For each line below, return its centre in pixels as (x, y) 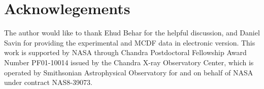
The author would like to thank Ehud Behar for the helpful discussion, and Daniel (132, 33)
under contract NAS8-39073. (48, 82)
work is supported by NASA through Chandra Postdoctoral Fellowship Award (125, 52)
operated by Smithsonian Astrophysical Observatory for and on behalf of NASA (129, 72)
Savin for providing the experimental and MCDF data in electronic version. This (130, 42)
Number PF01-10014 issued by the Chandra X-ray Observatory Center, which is (129, 62)
